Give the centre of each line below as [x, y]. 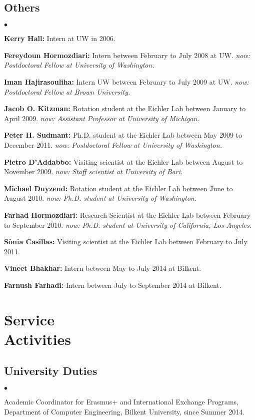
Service [29, 319]
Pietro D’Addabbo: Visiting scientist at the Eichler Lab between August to [123, 161]
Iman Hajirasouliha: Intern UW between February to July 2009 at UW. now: [126, 81]
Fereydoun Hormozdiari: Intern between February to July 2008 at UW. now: [127, 55]
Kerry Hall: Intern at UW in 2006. [60, 38]
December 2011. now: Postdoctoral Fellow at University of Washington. [113, 144]
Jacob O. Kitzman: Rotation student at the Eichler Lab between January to [125, 108]
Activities [38, 339]
